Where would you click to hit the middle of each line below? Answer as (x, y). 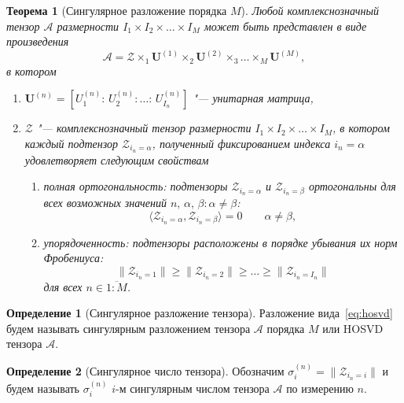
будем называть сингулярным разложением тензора (129, 328)
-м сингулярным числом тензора (192, 388)
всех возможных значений (105, 203)
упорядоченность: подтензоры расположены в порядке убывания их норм (220, 242)
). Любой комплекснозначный (310, 10)
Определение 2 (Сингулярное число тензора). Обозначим (145, 370)
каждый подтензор (72, 143)
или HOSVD (353, 328)
